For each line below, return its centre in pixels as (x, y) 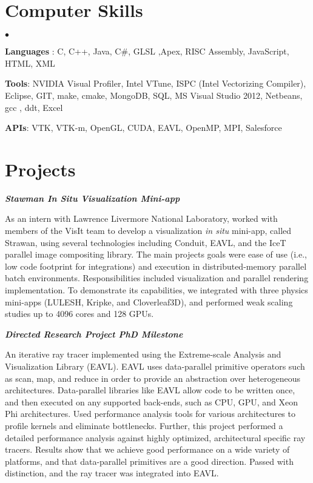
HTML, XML (30, 63)
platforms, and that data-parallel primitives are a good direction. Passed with (149, 461)
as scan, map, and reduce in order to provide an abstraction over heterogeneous (153, 378)
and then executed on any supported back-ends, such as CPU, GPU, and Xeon (152, 401)
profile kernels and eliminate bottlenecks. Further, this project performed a (144, 425)
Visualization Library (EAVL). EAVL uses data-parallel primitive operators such (155, 366)
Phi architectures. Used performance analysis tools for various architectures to (150, 414)
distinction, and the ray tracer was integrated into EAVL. (112, 473)
